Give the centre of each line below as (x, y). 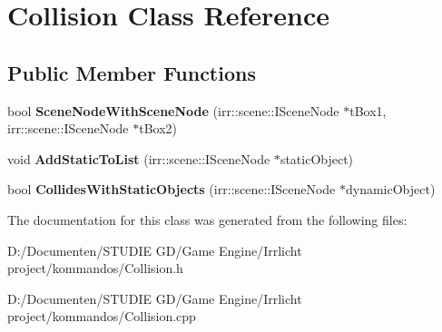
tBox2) (158, 128)
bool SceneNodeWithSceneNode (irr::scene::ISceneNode (173, 110)
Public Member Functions (132, 72)
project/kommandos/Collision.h (95, 268)
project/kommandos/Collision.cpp (102, 316)
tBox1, (368, 110)
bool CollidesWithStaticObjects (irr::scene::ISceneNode (172, 189)
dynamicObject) (391, 189)
